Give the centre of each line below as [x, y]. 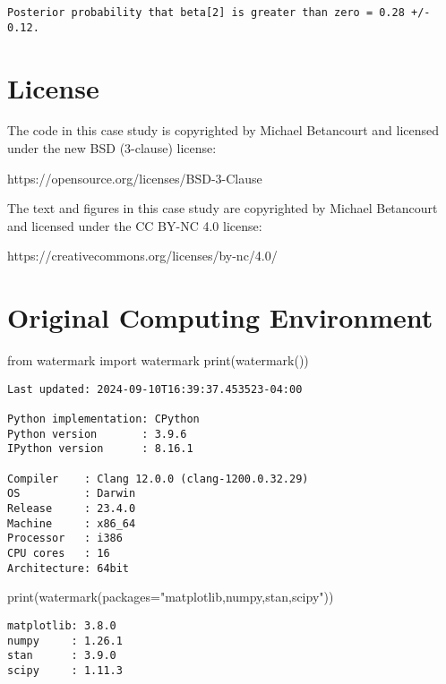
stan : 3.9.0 [62, 656]
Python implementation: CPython [103, 419]
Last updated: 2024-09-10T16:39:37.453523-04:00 [155, 389]
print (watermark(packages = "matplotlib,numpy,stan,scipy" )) [171, 597]
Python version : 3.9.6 [97, 434]
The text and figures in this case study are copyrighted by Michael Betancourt [223, 208]
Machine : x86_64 [72, 523]
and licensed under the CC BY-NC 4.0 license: [135, 225]
